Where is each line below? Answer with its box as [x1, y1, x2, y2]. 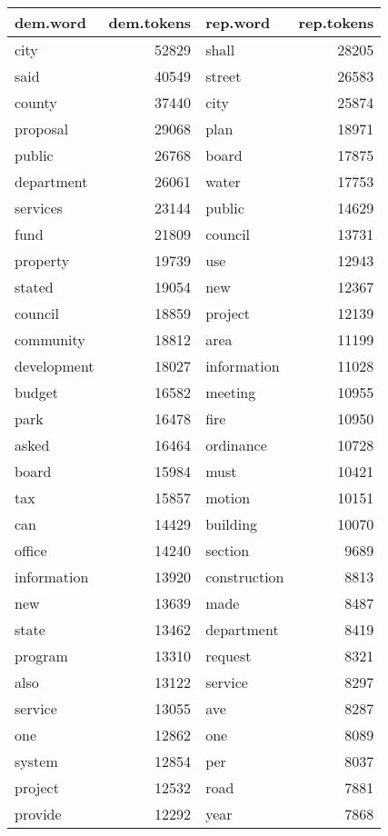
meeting [205, 382, 256, 403]
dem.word [15, 12, 86, 33]
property [15, 250, 70, 271]
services [15, 197, 64, 218]
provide [15, 803, 62, 824]
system [15, 751, 58, 771]
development [15, 355, 95, 376]
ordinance [205, 434, 267, 455]
